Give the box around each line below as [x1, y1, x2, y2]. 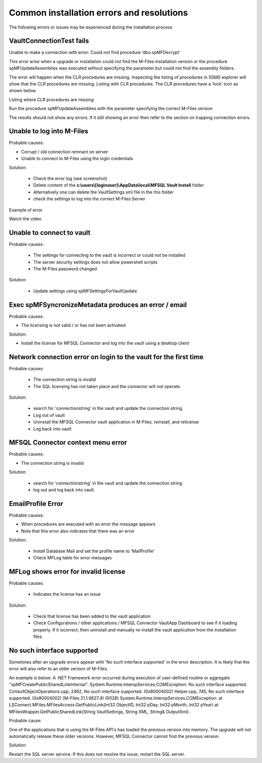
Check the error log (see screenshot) [33, 176, 108, 181]
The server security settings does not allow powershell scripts [33, 259, 158, 265]
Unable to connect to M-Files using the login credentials [21, 156, 133, 162]
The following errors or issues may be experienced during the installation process [9, 24, 173, 30]
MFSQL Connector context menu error [9, 438, 127, 447]
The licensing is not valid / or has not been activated [21, 323, 126, 328]
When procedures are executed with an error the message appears [21, 521, 156, 527]
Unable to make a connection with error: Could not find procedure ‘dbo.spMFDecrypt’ [9, 49, 180, 55]
